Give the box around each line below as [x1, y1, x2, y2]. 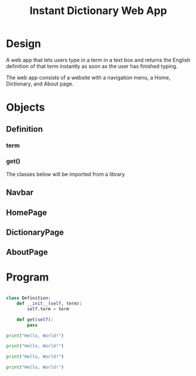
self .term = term [27, 306, 69, 312]
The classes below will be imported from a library [6, 170, 125, 177]
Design [6, 37, 42, 50]
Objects [6, 101, 45, 114]
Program [6, 271, 49, 284]
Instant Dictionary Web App [29, 4, 167, 18]
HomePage [6, 207, 47, 217]
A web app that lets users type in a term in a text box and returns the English [6, 56, 191, 63]
